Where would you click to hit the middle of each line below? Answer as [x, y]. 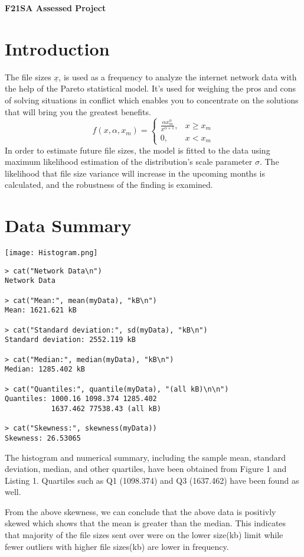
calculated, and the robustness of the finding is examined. [109, 185]
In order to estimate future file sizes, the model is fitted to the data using [138, 150]
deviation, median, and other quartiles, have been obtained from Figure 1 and [146, 469]
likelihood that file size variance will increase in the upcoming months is [135, 173]
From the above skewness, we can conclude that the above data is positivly [140, 511]
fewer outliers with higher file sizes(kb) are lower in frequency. [117, 546]
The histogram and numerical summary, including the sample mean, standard [146, 457]
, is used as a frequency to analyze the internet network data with [178, 76]
